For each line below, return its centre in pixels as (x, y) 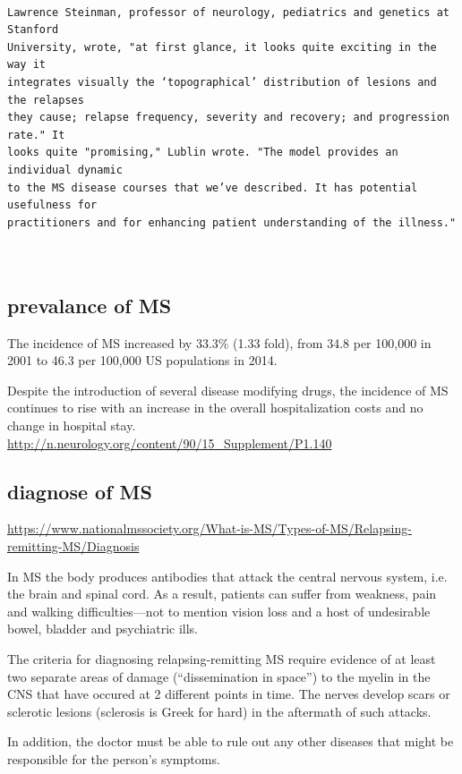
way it (26, 65)
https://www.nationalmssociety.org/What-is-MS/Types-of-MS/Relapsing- (210, 528)
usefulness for (52, 205)
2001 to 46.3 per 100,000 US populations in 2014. (142, 360)
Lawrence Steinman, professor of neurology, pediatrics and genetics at (228, 12)
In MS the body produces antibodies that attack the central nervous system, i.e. (227, 576)
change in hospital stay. (72, 425)
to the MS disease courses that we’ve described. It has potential (213, 187)
